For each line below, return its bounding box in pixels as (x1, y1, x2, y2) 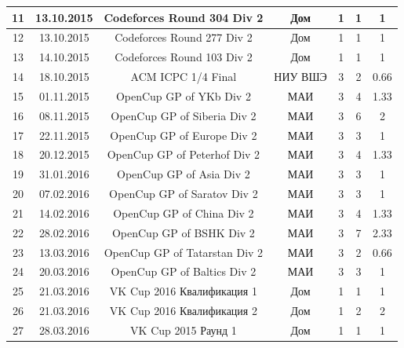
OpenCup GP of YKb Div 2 (115, 87, 251, 104)
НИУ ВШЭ (274, 68, 327, 85)
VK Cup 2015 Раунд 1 (130, 322, 237, 338)
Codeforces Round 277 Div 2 (115, 29, 253, 46)
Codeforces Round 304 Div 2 (104, 9, 264, 25)
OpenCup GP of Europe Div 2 (110, 126, 257, 143)
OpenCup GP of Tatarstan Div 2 (104, 244, 264, 260)
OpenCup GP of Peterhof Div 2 (107, 146, 260, 163)
